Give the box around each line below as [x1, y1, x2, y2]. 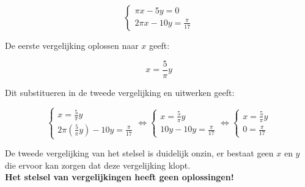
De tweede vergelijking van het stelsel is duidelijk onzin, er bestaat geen [5, 147, 274, 159]
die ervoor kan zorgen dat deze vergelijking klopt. [5, 158, 191, 171]
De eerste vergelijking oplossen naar [5, 39, 139, 51]
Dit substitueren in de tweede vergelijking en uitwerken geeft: [5, 86, 235, 98]
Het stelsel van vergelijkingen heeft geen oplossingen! [5, 170, 234, 183]
